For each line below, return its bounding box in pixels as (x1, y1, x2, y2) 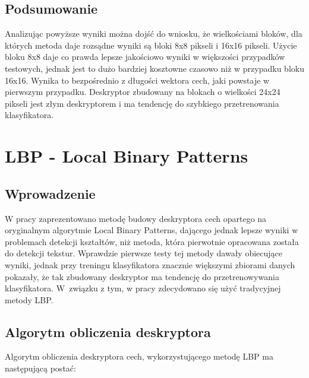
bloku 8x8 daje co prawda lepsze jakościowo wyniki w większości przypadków (5, 50, 285, 63)
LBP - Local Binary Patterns (5, 144, 248, 168)
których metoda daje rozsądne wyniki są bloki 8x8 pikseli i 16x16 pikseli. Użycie (5, 39, 297, 51)
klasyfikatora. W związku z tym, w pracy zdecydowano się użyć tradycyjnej (5, 282, 281, 294)
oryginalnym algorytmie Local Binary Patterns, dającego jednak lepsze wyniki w (5, 224, 298, 236)
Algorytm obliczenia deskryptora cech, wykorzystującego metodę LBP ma (5, 350, 273, 363)
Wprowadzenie (5, 184, 96, 202)
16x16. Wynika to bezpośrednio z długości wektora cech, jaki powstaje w (5, 74, 270, 86)
